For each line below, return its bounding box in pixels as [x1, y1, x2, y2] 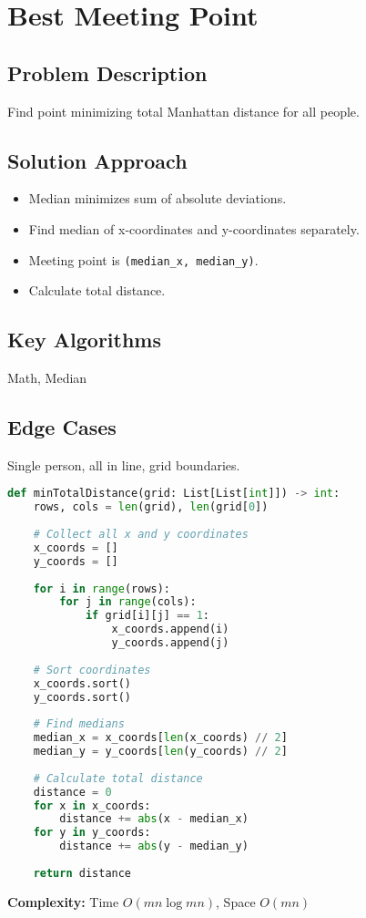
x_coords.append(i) [111, 623, 229, 636]
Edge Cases [7, 413, 117, 440]
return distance [33, 866, 132, 880]
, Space [216, 892, 256, 911]
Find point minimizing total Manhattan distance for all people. [7, 101, 360, 120]
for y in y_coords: [33, 826, 151, 840]
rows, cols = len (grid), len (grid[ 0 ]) [33, 500, 269, 514]
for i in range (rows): [33, 582, 171, 595]
